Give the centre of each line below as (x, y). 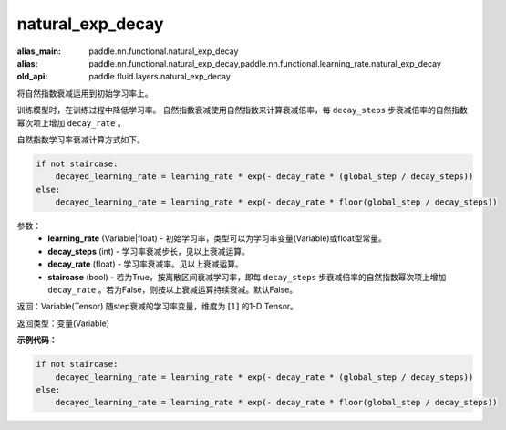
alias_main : (39, 51)
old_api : (32, 77)
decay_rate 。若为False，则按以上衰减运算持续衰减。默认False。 (173, 289)
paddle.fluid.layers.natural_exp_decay (160, 77)
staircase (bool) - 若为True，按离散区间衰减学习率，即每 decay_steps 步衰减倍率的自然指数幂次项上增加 (247, 277)
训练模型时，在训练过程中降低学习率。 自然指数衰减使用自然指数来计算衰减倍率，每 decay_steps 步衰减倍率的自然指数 (243, 110)
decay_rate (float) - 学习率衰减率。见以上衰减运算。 (145, 264)
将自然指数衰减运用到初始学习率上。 (85, 93)
